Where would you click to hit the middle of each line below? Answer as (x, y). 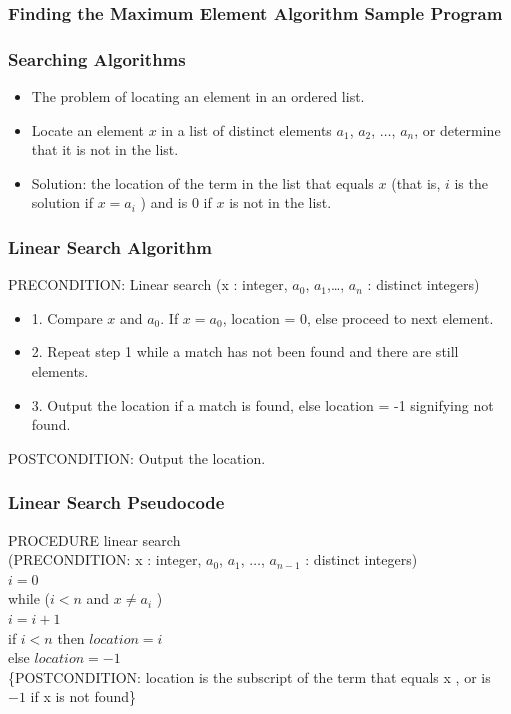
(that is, (416, 182)
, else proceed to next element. (400, 317)
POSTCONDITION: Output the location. (137, 457)
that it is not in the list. (105, 149)
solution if (62, 202)
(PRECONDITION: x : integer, (105, 559)
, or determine (457, 129)
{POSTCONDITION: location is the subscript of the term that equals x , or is (249, 676)
